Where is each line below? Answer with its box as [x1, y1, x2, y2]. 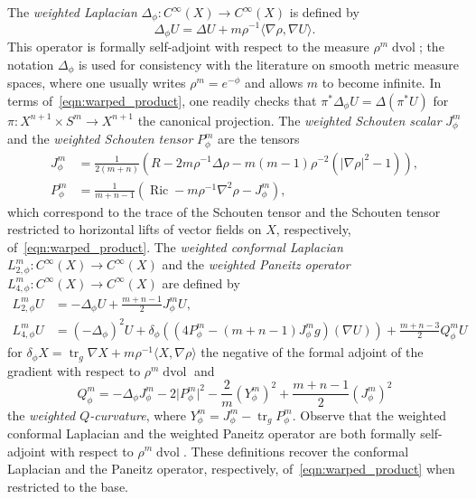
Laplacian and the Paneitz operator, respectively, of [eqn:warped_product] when [7, 459, 455, 478]
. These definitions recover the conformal [182, 441, 409, 460]
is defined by [289, 3, 359, 21]
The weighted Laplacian [7, 3, 137, 21]
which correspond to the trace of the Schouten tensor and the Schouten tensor [7, 202, 441, 221]
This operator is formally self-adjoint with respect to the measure [7, 36, 369, 55]
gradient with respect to [7, 361, 141, 380]
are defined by [162, 273, 240, 292]
